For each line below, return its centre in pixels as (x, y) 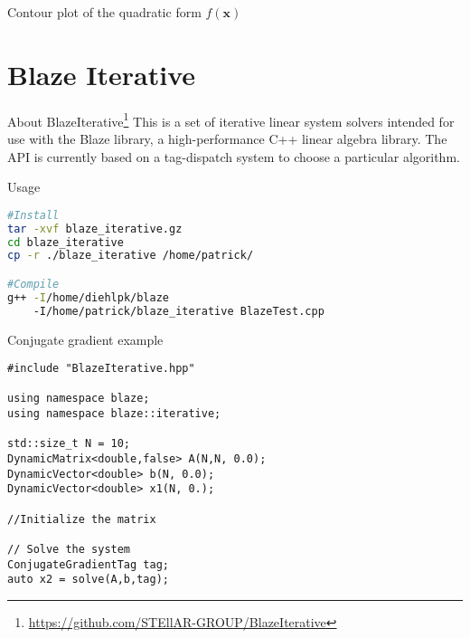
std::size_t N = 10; (69, 444)
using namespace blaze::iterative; (114, 414)
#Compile (33, 284)
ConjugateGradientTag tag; (88, 564)
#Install (33, 215)
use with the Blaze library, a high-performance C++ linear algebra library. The (227, 138)
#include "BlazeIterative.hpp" (101, 369)
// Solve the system (69, 549)
